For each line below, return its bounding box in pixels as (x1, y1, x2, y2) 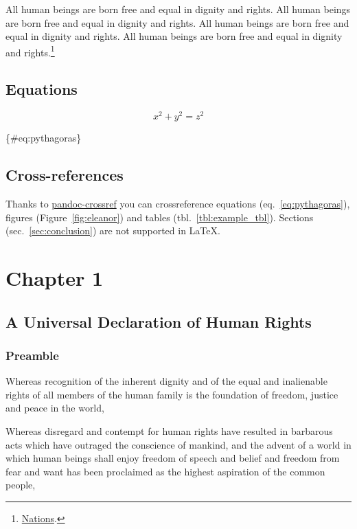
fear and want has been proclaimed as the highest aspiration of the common (5, 464, 325, 478)
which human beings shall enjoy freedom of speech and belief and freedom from (5, 451, 340, 465)
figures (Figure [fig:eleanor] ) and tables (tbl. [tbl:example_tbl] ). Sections (5, 210, 314, 224)
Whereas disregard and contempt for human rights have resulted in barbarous (5, 424, 333, 438)
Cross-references (5, 164, 124, 185)
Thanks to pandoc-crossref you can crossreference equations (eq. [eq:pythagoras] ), (5, 196, 350, 211)
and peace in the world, (5, 401, 104, 415)
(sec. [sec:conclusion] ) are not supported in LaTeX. (5, 223, 220, 238)
